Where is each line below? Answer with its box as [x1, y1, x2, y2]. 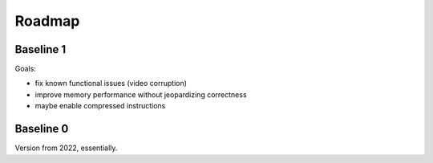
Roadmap [14, 12, 80, 30]
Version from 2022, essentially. [14, 143, 118, 153]
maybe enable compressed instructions [34, 101, 166, 111]
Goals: [14, 64, 36, 74]
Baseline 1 [14, 43, 67, 56]
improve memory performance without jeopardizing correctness [34, 89, 248, 100]
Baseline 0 [14, 122, 69, 136]
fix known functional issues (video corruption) [34, 79, 188, 88]
